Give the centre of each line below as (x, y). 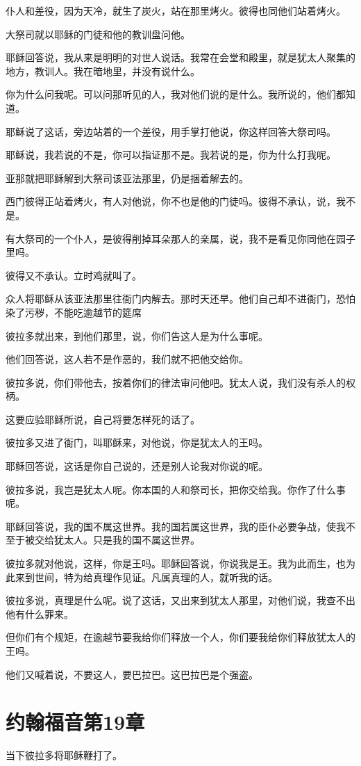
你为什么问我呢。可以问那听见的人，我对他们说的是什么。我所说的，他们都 (176, 94)
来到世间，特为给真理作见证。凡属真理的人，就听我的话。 (146, 577)
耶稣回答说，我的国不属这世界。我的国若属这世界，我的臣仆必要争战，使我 (176, 526)
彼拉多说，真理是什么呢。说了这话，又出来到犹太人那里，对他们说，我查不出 (180, 600)
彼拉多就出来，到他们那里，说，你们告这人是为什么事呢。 (137, 335)
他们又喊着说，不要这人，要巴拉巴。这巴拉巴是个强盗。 (132, 674)
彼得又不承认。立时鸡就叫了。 (74, 275)
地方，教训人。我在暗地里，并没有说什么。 (103, 71)
